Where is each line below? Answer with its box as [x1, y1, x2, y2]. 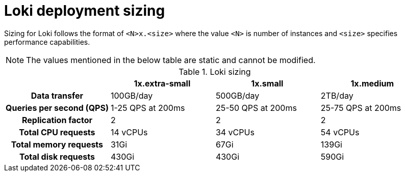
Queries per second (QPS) [6, 102, 109, 113]
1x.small [251, 78, 284, 89]
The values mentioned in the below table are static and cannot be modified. [26, 54, 316, 65]
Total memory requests [11, 139, 104, 150]
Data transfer [31, 90, 84, 101]
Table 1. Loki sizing [179, 66, 251, 77]
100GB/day [110, 90, 153, 101]
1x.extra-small [134, 78, 191, 89]
